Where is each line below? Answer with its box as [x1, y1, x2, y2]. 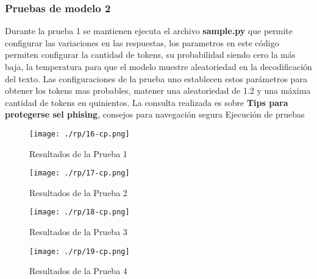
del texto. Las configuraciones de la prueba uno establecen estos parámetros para [5, 72, 307, 85]
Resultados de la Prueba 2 [29, 186, 127, 199]
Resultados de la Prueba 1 [29, 147, 127, 160]
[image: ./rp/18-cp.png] [29, 208, 130, 217]
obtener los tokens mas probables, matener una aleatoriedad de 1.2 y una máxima [5, 84, 311, 97]
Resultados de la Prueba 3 [29, 225, 127, 238]
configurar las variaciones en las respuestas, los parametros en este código [5, 36, 279, 49]
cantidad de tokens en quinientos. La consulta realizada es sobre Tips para [5, 96, 288, 108]
